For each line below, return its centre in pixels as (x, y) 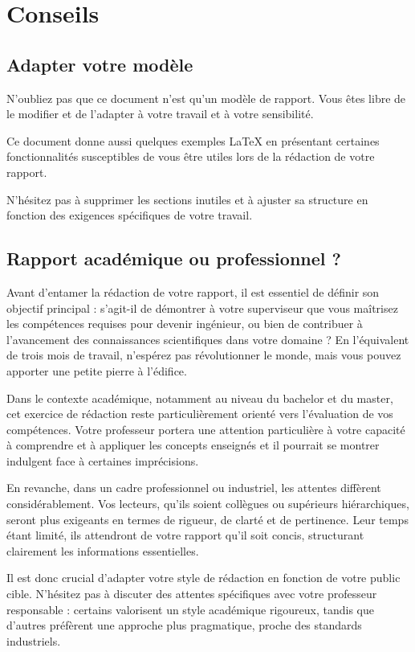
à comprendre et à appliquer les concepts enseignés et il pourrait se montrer (193, 445)
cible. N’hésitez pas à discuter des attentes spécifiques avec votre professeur (192, 594)
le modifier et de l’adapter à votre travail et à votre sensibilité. (160, 114)
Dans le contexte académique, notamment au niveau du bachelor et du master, (200, 398)
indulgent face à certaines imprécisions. (103, 460)
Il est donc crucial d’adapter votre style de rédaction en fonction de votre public (203, 578)
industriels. (34, 640)
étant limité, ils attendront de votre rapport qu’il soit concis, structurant (185, 535)
